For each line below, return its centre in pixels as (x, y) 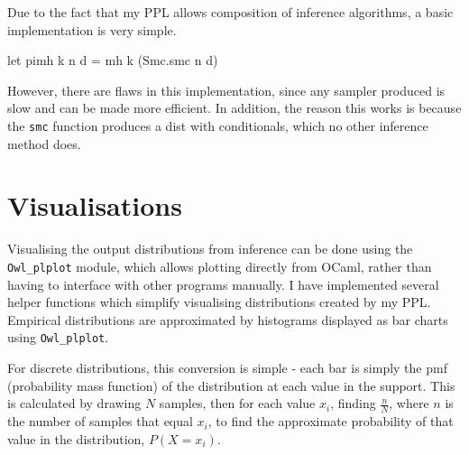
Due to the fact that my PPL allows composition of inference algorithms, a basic (230, 12)
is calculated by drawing (74, 403)
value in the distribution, (76, 438)
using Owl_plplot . (58, 337)
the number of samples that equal (100, 421)
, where (409, 403)
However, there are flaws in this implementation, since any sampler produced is (226, 90)
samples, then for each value (237, 403)
